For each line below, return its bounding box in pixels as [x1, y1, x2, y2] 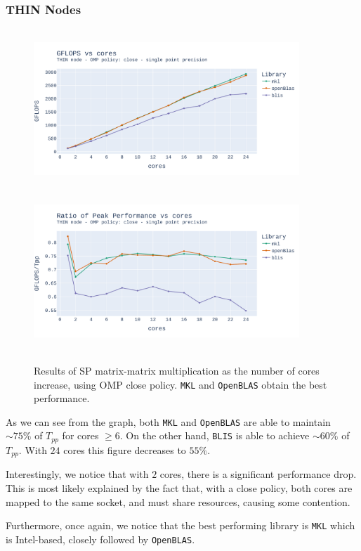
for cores [62, 428, 99, 443]
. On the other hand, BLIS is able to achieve [119, 428, 310, 443]
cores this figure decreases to [63, 442, 186, 457]
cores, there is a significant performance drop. [159, 467, 357, 481]
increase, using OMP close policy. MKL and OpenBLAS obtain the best [34, 377, 327, 391]
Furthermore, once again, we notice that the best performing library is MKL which [6, 518, 355, 533]
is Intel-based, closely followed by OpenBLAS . [6, 531, 195, 546]
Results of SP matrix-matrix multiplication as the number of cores [34, 363, 320, 377]
